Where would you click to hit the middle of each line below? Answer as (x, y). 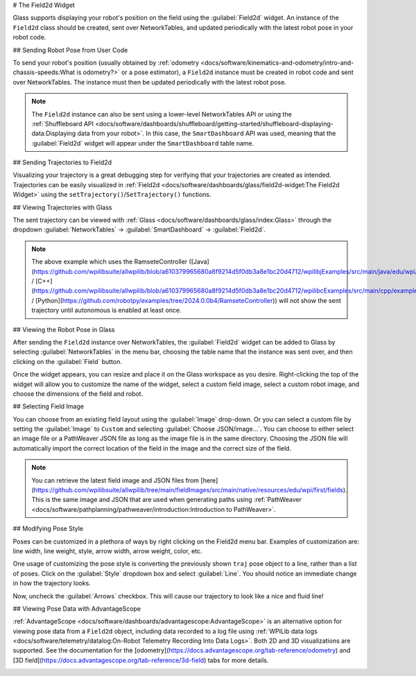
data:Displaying (54, 133)
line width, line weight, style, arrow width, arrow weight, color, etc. (107, 551)
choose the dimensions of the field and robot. (78, 393)
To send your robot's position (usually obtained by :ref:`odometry (106, 62)
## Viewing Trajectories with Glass (62, 207)
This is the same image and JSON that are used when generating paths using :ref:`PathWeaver (166, 500)
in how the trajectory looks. (52, 583)
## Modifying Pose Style (48, 529)
